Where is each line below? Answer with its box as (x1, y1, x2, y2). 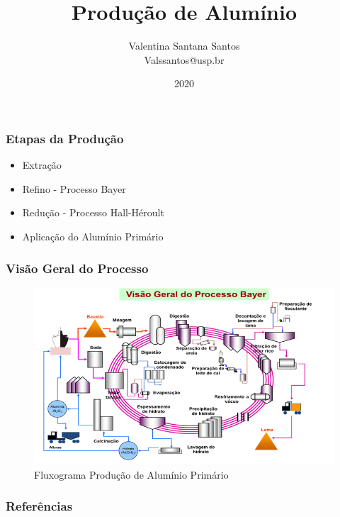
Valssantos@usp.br (144, 52, 225, 67)
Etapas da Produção (6, 129, 124, 147)
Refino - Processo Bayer (22, 181, 126, 196)
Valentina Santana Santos (128, 38, 240, 53)
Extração (22, 157, 62, 172)
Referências (6, 497, 73, 515)
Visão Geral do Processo (6, 259, 149, 277)
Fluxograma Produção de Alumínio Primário (34, 467, 229, 482)
